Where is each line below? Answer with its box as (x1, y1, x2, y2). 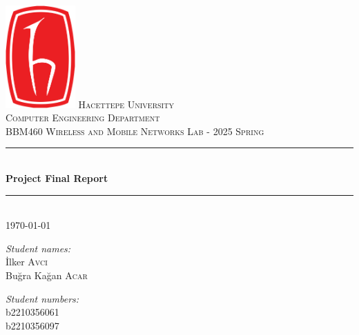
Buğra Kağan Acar (6, 268, 88, 283)
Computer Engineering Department (6, 110, 160, 125)
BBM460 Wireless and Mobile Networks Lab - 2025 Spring (6, 123, 264, 138)
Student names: (6, 241, 71, 255)
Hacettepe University (78, 97, 174, 111)
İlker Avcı (6, 254, 48, 269)
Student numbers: (6, 291, 79, 305)
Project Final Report (6, 171, 108, 185)
